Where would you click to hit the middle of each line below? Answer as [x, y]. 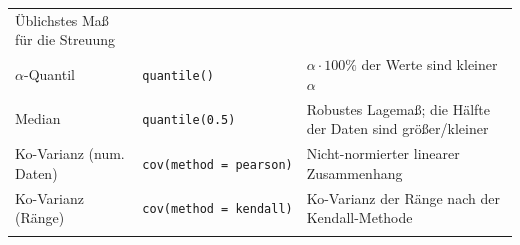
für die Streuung [65, 39]
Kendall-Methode [359, 217]
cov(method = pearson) [217, 164]
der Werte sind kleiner [429, 64]
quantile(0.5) [189, 120]
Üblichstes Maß [62, 19]
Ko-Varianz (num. [70, 153]
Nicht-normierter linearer [383, 153]
